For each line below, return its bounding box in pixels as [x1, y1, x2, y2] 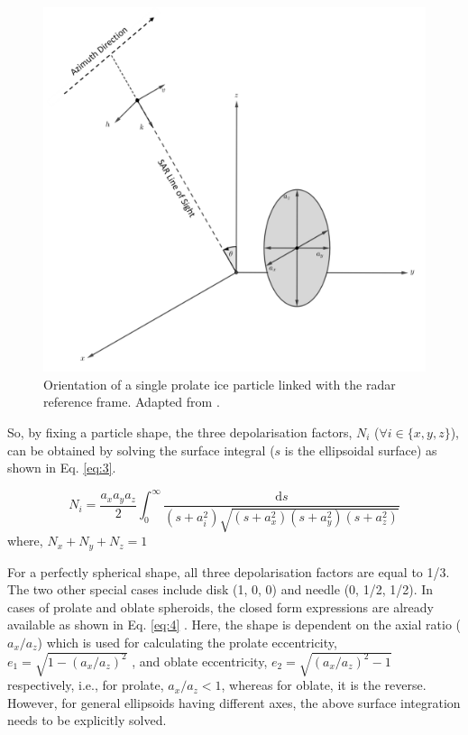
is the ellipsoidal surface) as [284, 440, 437, 459]
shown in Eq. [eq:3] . [7, 458, 116, 477]
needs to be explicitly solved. [7, 711, 167, 730]
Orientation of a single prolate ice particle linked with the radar [43, 374, 396, 393]
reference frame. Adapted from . [43, 392, 220, 411]
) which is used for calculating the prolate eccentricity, [37, 633, 337, 651]
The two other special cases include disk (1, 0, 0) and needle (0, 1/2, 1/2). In [7, 580, 434, 599]
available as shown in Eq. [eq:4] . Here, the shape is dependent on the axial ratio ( [7, 615, 462, 634]
